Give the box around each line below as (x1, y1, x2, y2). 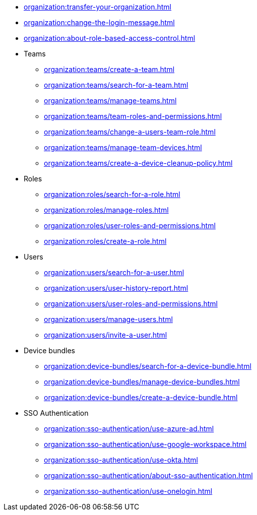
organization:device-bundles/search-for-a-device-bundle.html (44, 362, 251, 370)
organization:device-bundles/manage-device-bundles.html (44, 377, 240, 386)
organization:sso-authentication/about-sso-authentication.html (44, 471, 253, 480)
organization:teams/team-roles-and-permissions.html (44, 112, 222, 120)
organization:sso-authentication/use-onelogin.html (44, 487, 213, 495)
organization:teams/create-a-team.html (44, 65, 175, 74)
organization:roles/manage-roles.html (44, 206, 169, 214)
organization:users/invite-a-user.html (44, 331, 167, 339)
